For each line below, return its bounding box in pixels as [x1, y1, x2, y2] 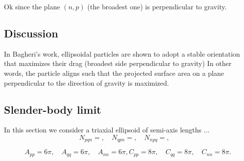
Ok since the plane [4, 1, 61, 11]
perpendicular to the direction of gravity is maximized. [4, 77, 169, 88]
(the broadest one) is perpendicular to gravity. [87, 1, 227, 11]
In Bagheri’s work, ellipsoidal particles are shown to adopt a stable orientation [4, 48, 240, 59]
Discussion [4, 25, 59, 40]
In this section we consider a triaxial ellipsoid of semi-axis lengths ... [4, 125, 210, 135]
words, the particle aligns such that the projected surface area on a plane [4, 67, 224, 78]
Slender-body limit [4, 101, 101, 117]
